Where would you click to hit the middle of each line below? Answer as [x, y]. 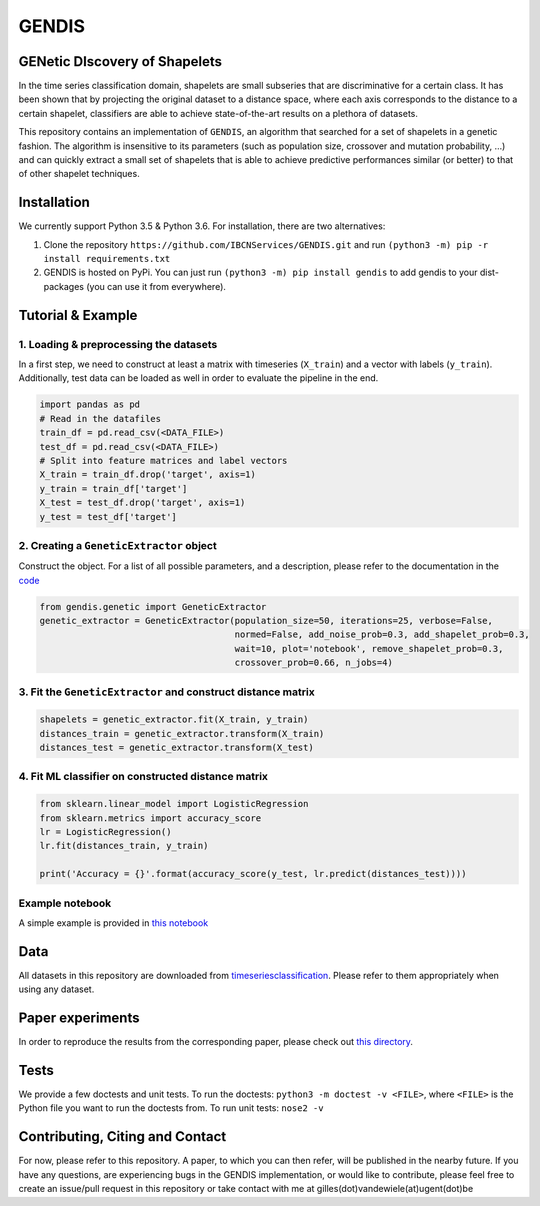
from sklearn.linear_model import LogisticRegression [174, 804]
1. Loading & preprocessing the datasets [118, 344]
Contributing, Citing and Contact [122, 1136]
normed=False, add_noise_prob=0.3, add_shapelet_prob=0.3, [382, 634]
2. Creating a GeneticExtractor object [117, 545]
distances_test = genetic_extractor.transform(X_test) [176, 748]
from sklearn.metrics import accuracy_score [150, 818]
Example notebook [65, 903]
